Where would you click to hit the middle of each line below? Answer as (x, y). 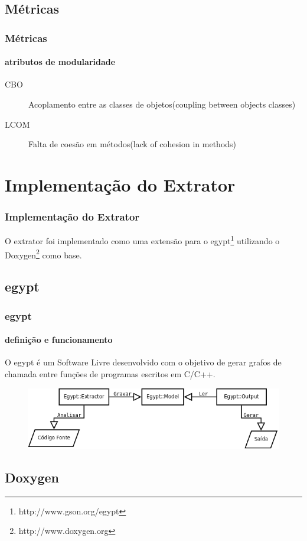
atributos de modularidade (60, 62)
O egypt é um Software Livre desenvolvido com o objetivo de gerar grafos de (143, 362)
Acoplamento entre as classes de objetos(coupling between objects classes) (162, 104)
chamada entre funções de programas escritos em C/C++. (110, 373)
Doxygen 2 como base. (43, 254)
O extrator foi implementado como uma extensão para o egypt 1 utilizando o (142, 240)
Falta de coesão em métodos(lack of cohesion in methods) (133, 144)
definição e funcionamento (59, 340)
